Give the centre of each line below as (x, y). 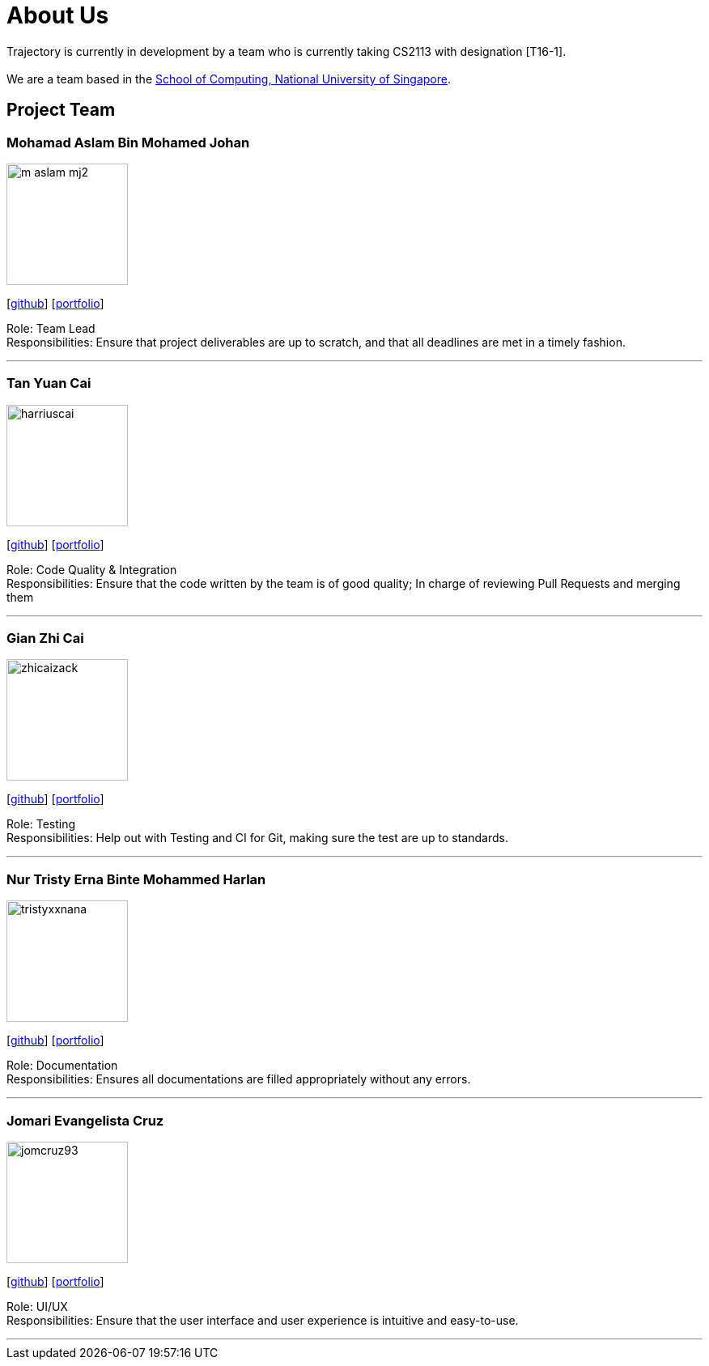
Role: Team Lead (51, 328)
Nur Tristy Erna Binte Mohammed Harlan (136, 879)
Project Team (61, 110)
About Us (58, 15)
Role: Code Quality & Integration (92, 569)
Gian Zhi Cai (45, 638)
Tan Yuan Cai (49, 383)
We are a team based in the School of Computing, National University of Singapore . (229, 79)
